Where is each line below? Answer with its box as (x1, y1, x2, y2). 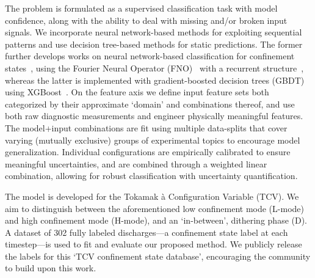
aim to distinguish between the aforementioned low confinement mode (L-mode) (5, 202, 304, 214)
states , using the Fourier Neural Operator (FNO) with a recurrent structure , (5, 61, 304, 74)
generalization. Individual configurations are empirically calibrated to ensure (5, 145, 291, 158)
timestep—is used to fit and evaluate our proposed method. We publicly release (5, 238, 302, 251)
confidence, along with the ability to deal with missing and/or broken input (5, 13, 288, 26)
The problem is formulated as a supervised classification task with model (5, 2, 278, 14)
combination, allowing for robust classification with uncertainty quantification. (5, 169, 298, 182)
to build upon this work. (5, 262, 96, 274)
